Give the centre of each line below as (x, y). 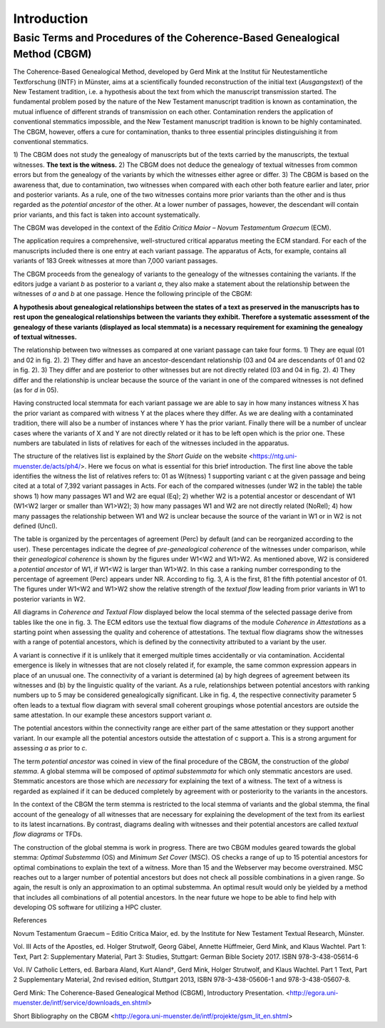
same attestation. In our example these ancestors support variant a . (113, 715)
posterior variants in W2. (49, 599)
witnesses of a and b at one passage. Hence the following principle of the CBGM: (133, 294)
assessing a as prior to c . (50, 748)
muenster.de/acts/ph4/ (47, 466)
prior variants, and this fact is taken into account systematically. (107, 215)
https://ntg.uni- (275, 456)
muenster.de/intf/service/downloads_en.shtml (81, 1003)
